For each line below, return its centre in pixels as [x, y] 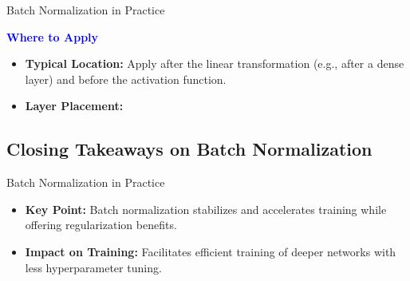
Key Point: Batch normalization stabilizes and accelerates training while [206, 209]
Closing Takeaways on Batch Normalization [189, 149]
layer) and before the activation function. [126, 79]
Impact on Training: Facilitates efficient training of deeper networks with [211, 251]
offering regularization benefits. [101, 225]
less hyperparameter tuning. [93, 267]
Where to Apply [53, 36]
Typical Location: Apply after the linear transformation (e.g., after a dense [215, 63]
